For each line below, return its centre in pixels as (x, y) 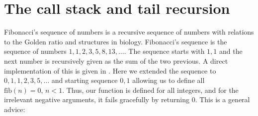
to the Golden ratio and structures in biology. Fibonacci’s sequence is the (116, 41)
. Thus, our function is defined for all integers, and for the (150, 90)
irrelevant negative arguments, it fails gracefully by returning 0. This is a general (127, 99)
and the (231, 51)
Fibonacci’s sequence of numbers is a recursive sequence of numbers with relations (129, 32)
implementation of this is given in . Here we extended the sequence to (110, 70)
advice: (15, 109)
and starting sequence (85, 80)
